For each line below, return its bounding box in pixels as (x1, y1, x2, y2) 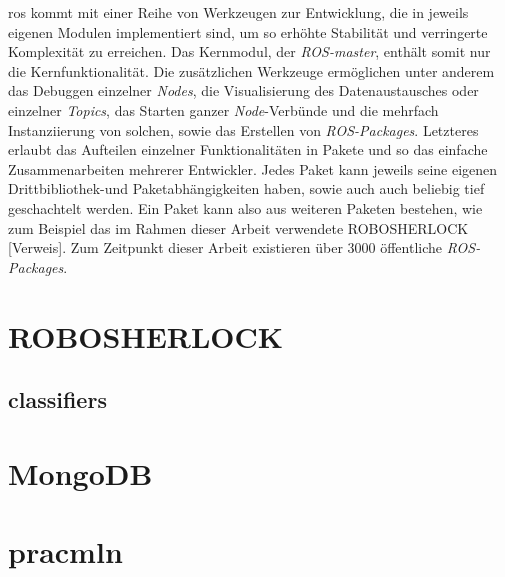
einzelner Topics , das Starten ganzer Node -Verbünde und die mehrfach (8, 99, 439, 120)
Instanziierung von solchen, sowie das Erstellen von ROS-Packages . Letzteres (8, 119, 479, 140)
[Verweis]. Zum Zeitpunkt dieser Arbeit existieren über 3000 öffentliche (8, 237, 443, 258)
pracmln (8, 531, 123, 572)
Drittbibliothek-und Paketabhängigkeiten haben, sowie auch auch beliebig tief (8, 178, 485, 199)
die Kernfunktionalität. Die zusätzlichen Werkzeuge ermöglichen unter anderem (8, 60, 495, 81)
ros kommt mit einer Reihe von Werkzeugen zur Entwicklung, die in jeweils (8, 2, 469, 22)
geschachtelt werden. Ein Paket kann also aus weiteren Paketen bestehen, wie (8, 197, 483, 218)
